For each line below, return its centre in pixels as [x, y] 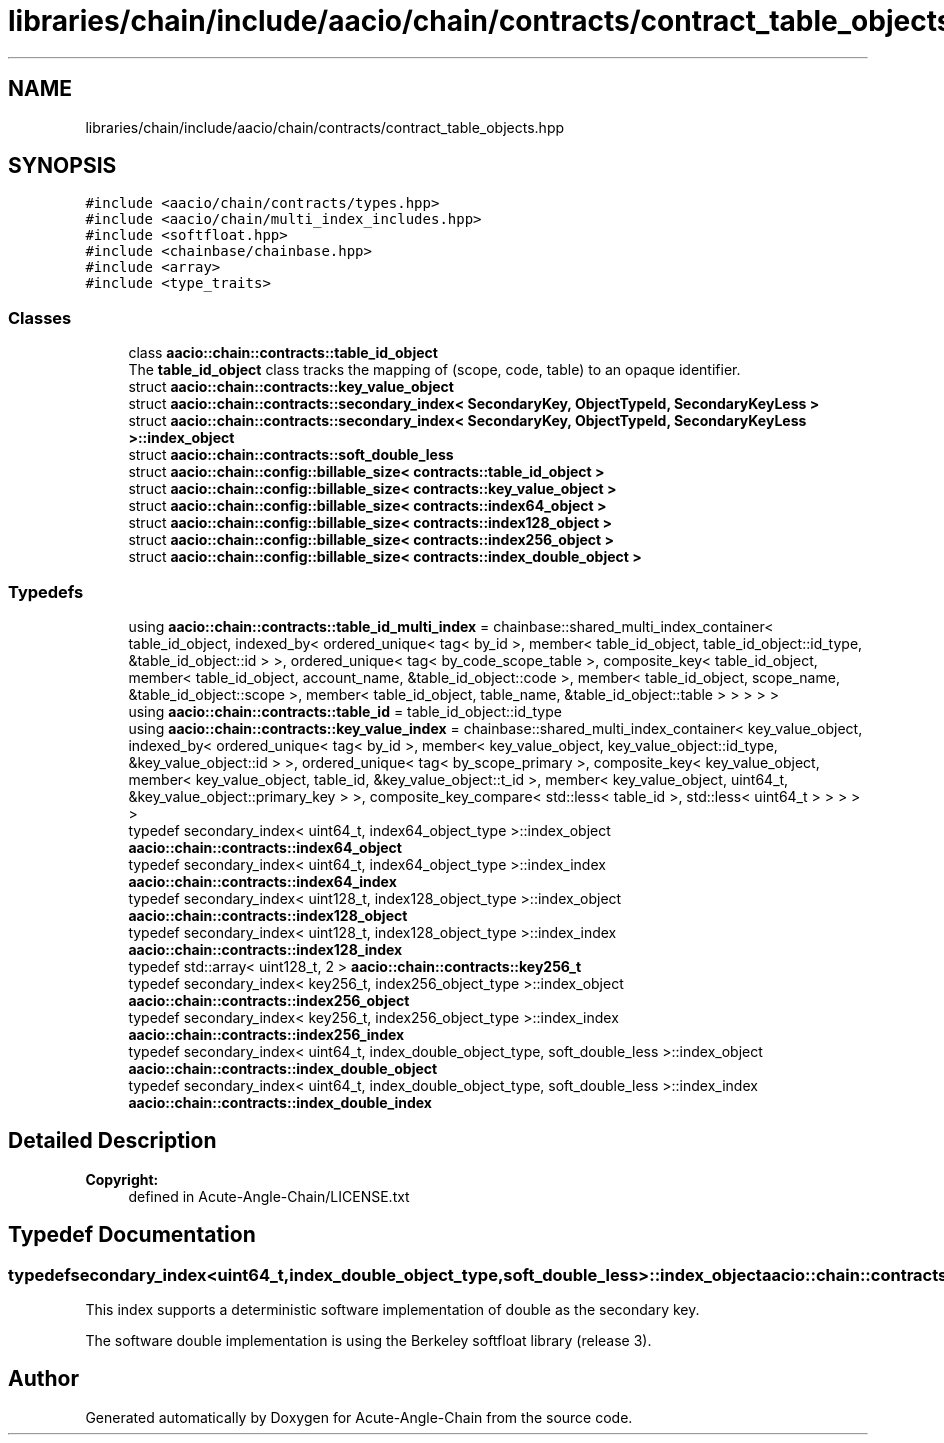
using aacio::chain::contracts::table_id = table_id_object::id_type [345, 711]
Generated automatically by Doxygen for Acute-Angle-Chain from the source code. [359, 1417]
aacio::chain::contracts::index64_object [265, 847]
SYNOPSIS [62, 166]
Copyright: [122, 1179]
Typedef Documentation [132, 1235]
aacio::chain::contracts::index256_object [269, 1000]
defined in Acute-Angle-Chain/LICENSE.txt [269, 1196]
